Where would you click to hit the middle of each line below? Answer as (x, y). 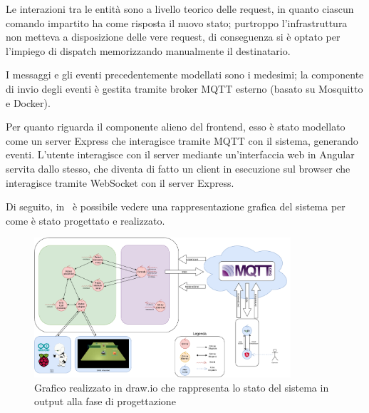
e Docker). (28, 102)
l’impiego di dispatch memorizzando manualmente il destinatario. (148, 50)
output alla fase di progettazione (105, 401)
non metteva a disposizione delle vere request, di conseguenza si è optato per (173, 37)
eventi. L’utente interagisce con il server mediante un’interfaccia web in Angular (180, 154)
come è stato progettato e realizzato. (85, 220)
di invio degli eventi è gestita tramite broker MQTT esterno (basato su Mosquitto (184, 88)
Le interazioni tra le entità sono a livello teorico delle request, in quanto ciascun (180, 9)
